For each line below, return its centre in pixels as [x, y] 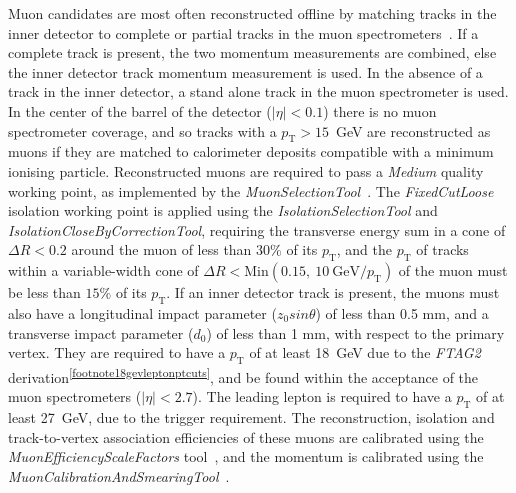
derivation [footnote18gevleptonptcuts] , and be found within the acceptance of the [243, 375]
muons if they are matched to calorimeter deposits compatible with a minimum [251, 151]
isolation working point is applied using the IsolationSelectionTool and [223, 210]
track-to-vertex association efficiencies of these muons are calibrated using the [246, 436]
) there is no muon [380, 110]
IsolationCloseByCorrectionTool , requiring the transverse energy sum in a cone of [257, 229]
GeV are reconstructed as [413, 130]
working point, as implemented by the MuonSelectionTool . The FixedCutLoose [251, 190]
